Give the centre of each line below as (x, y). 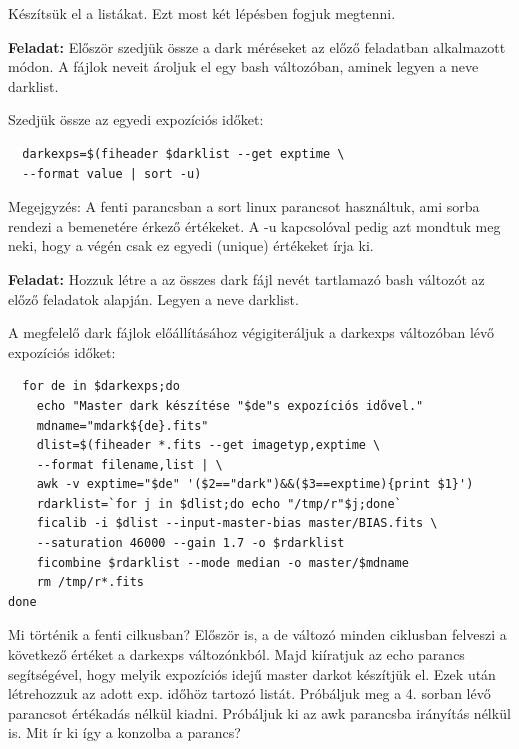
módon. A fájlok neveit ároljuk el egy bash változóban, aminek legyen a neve (243, 66)
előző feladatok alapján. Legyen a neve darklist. (153, 298)
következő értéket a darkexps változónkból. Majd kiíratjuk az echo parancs (236, 654)
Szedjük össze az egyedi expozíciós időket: (136, 119)
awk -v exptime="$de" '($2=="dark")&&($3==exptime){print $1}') (255, 484)
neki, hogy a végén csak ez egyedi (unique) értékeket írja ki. (191, 245)
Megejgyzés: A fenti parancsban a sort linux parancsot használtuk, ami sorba (244, 206)
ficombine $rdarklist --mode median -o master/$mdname (222, 562)
